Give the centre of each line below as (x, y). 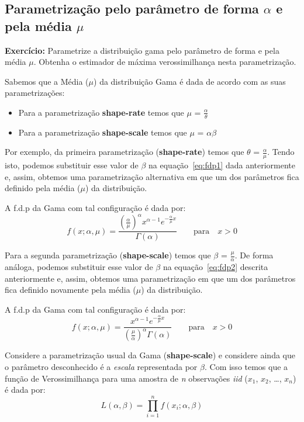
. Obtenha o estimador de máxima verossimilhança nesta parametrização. (165, 62)
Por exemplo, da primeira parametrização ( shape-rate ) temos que (125, 152)
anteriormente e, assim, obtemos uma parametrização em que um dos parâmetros (150, 278)
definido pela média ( (43, 188)
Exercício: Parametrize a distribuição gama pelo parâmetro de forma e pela (142, 50)
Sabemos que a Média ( (47, 81)
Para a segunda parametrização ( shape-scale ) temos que (108, 255)
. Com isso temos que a (246, 367)
